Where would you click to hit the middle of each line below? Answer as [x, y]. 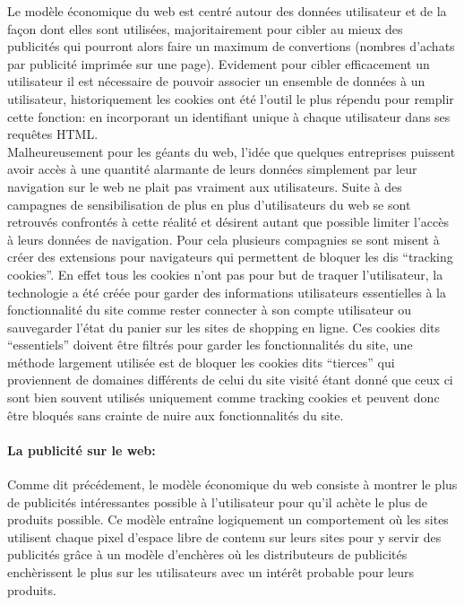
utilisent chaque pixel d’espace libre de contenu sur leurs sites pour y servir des [224, 536]
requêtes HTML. [53, 134]
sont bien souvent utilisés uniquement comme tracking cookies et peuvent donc [223, 398]
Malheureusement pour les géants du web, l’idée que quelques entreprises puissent [232, 151]
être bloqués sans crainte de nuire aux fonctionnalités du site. [176, 415]
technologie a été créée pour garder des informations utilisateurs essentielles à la [227, 292]
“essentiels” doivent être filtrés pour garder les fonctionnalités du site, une [210, 345]
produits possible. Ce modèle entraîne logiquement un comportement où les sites [228, 519]
